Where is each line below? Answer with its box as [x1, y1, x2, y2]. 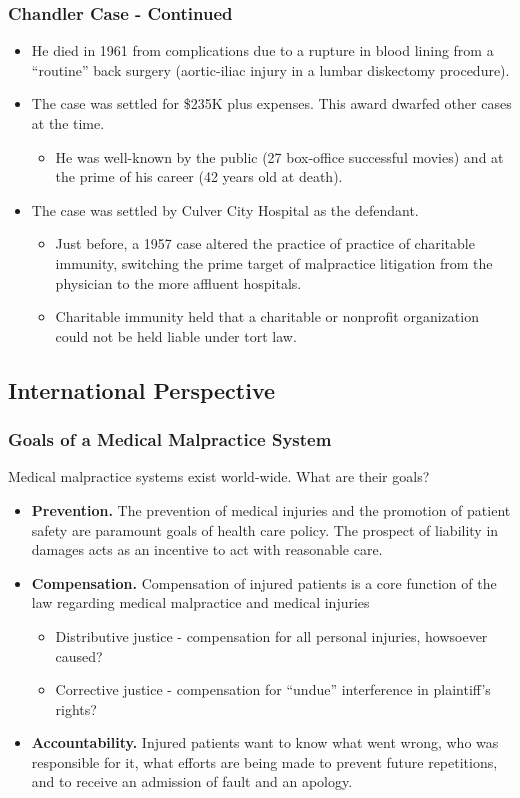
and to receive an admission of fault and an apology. [31, 771, 353, 792]
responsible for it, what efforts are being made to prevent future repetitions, [31, 751, 498, 772]
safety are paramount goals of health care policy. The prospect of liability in [31, 519, 499, 540]
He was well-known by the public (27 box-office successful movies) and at [55, 146, 504, 167]
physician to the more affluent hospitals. [55, 272, 302, 293]
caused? [55, 645, 103, 666]
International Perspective [8, 374, 276, 405]
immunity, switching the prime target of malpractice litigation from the [55, 252, 493, 273]
